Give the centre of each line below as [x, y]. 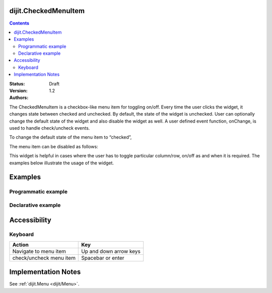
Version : [18, 91]
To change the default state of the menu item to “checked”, [71, 137]
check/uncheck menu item [44, 258]
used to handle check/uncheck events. [50, 128]
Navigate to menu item [39, 251]
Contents [19, 23]
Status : [17, 83]
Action [20, 245]
